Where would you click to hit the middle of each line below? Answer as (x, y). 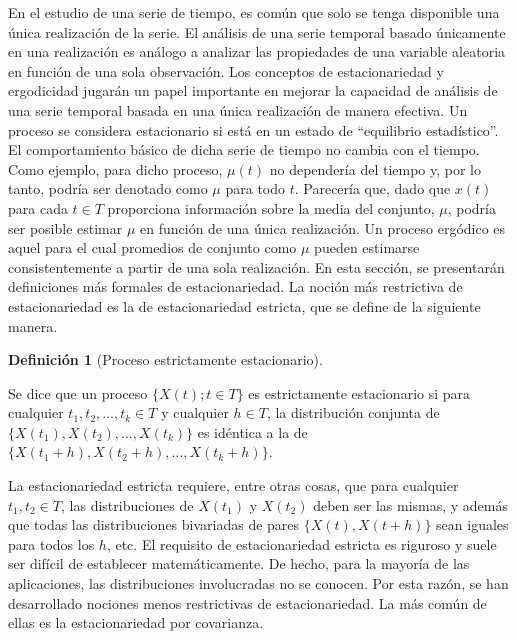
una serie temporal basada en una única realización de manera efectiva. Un (238, 109)
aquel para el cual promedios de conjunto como (152, 247)
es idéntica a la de (252, 431)
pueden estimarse (367, 247)
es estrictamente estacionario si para (359, 392)
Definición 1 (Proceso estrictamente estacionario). (165, 359)
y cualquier (195, 412)
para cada (38, 207)
